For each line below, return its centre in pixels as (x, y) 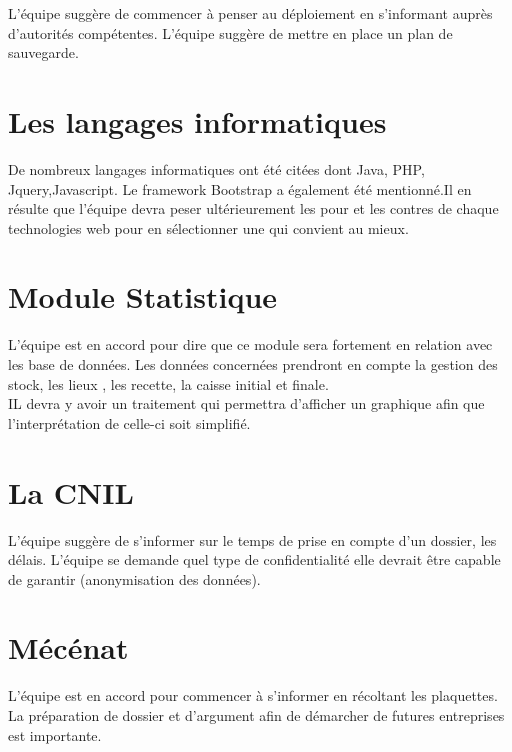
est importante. (55, 734)
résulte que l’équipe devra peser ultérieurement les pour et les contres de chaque (253, 208)
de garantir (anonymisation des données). (134, 578)
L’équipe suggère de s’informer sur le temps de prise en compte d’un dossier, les (252, 539)
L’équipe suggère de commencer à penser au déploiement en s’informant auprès (250, 13)
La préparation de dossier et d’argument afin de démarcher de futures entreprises (256, 715)
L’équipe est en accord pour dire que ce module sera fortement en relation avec (250, 344)
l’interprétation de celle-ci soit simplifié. (129, 422)
